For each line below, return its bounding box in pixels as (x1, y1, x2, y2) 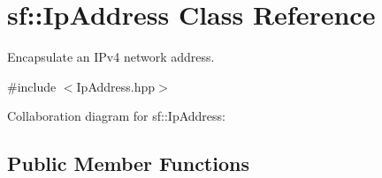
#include (7, 77, 57, 95)
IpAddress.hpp (76, 77, 156, 95)
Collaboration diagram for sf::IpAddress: (7, 107, 225, 125)
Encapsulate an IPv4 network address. (7, 48, 215, 66)
